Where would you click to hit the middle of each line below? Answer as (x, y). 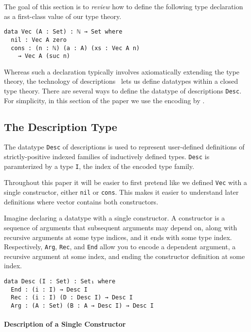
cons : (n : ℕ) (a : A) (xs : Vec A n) (75, 48)
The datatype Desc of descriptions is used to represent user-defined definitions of (124, 147)
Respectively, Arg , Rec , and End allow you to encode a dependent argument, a (120, 247)
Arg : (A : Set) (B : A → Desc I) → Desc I (82, 305)
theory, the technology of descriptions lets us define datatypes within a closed (121, 81)
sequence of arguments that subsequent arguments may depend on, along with (121, 227)
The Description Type (61, 126)
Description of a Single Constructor (65, 324)
